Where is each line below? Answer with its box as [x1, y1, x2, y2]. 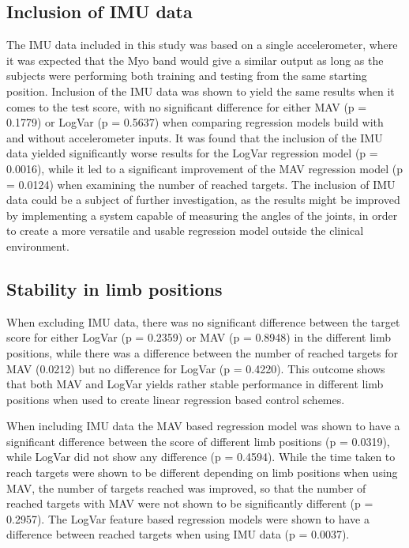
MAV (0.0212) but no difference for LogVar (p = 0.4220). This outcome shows [6, 360, 385, 376]
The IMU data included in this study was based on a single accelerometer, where [6, 36, 398, 53]
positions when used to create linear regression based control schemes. [6, 391, 345, 407]
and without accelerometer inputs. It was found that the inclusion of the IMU [6, 129, 383, 146]
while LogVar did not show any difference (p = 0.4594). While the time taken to [6, 448, 396, 465]
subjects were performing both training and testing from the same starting [6, 67, 367, 84]
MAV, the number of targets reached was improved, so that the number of [6, 479, 366, 496]
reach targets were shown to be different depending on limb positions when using [6, 464, 398, 481]
